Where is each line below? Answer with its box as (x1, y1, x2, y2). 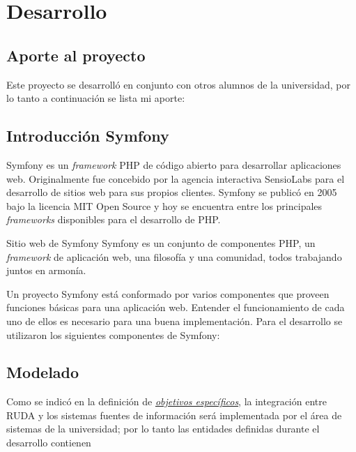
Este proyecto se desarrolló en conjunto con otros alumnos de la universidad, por (6, 77, 351, 91)
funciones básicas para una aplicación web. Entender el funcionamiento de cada (6, 300, 345, 315)
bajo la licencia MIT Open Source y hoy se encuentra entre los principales (6, 198, 323, 213)
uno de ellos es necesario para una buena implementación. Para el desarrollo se (6, 313, 343, 328)
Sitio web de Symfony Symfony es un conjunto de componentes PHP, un (6, 235, 316, 250)
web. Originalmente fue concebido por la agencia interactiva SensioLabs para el (6, 171, 345, 186)
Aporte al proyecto (6, 44, 146, 66)
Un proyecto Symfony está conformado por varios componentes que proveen (6, 286, 330, 301)
